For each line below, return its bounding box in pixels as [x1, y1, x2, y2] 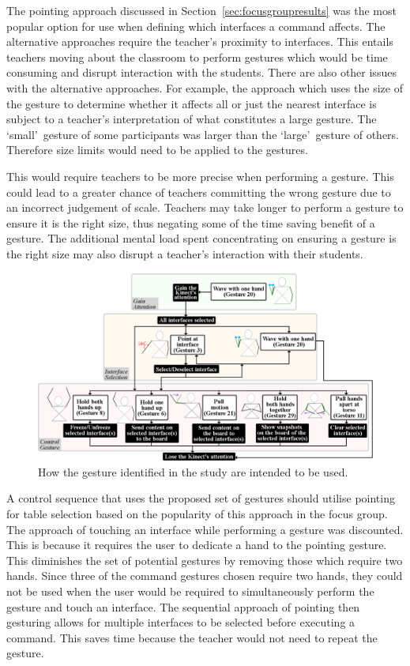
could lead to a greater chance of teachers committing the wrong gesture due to [6, 183, 391, 200]
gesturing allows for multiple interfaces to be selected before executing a [6, 614, 355, 630]
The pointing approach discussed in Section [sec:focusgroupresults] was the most [6, 2, 397, 18]
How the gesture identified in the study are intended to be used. [38, 463, 348, 480]
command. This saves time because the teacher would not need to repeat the [6, 629, 378, 645]
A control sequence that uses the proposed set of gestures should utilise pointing [6, 490, 395, 506]
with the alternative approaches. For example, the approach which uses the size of [6, 79, 403, 96]
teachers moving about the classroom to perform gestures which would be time [6, 48, 388, 65]
